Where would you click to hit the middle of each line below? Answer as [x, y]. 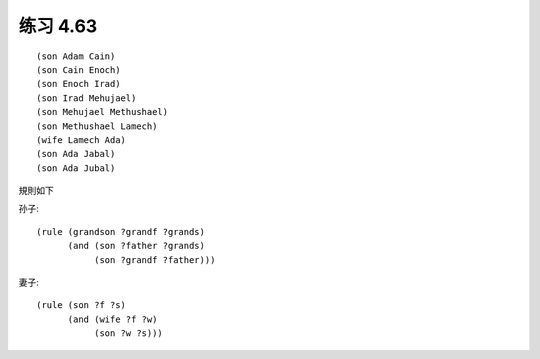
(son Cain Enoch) [78, 69]
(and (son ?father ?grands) [136, 246]
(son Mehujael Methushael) [102, 112]
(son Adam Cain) [76, 56]
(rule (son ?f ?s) [81, 305]
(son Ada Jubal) [76, 168]
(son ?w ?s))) [128, 333]
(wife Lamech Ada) [81, 139]
